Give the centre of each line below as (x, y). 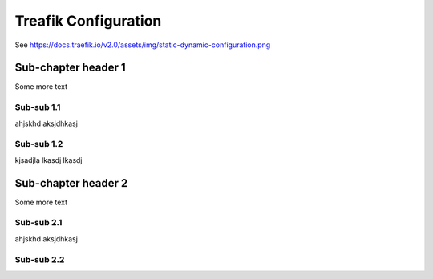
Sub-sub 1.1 (38, 107)
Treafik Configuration (88, 21)
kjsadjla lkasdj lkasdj (49, 160)
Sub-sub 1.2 (39, 144)
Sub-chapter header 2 (71, 183)
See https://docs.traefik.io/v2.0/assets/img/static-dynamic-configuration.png (143, 45)
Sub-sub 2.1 (38, 223)
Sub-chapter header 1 (70, 68)
